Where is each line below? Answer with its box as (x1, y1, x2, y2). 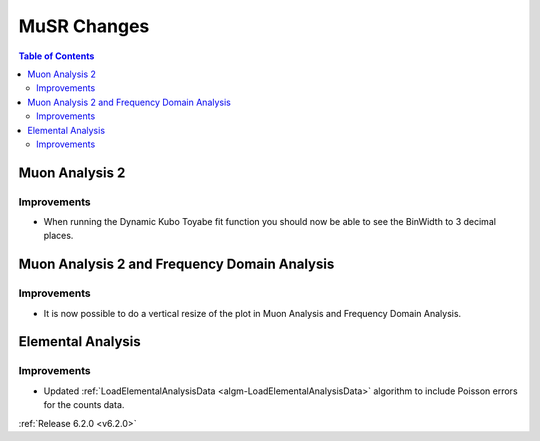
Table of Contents (18, 50, 95, 62)
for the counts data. (43, 399, 125, 411)
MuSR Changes (18, 15, 150, 37)
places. (43, 230, 74, 242)
